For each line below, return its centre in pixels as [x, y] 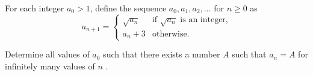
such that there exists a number [162, 54]
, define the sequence [128, 8]
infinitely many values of [50, 66]
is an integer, [204, 19]
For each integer [35, 8]
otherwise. [171, 34]
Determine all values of [47, 54]
